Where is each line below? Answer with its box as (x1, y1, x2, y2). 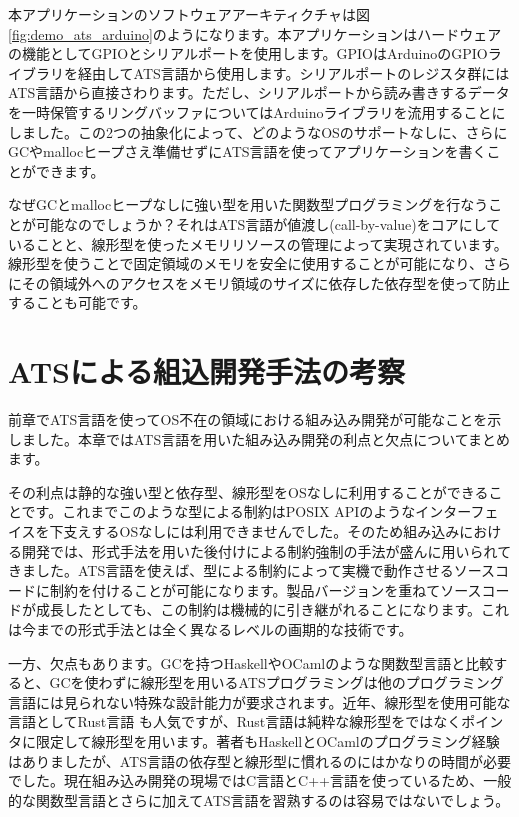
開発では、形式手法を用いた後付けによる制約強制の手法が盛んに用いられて (21, 540, 512, 561)
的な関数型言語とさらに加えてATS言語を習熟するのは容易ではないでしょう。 (8, 789, 510, 810)
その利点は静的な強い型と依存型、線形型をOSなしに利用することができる (8, 481, 489, 502)
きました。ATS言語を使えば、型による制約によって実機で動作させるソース (8, 560, 495, 581)
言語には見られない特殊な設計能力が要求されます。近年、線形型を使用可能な (8, 691, 511, 712)
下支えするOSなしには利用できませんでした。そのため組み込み (49, 521, 460, 541)
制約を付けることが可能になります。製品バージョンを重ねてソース (49, 579, 482, 600)
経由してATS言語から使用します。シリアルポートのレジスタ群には (77, 62, 510, 83)
